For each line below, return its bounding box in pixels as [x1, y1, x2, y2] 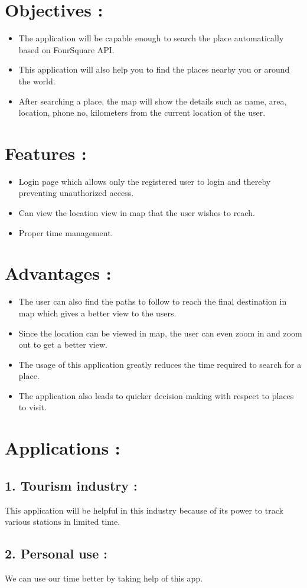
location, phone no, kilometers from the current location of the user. [18, 106, 266, 119]
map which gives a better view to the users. [18, 306, 177, 319]
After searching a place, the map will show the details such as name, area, [18, 94, 287, 107]
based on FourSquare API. [18, 43, 115, 55]
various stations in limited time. [5, 515, 120, 528]
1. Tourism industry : [5, 476, 138, 494]
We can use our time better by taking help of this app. [5, 572, 203, 584]
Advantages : [5, 261, 112, 285]
